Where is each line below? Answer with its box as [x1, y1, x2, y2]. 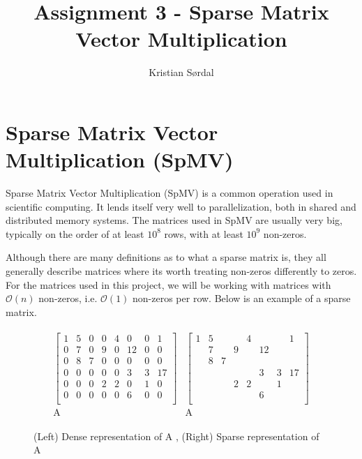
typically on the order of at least [6, 226, 144, 241]
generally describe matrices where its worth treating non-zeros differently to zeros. [6, 264, 357, 278]
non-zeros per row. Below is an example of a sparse [133, 291, 351, 306]
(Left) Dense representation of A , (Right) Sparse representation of [33, 428, 319, 443]
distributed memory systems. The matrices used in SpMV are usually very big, [6, 213, 342, 227]
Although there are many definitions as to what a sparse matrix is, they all [6, 250, 326, 264]
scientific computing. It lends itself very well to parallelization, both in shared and [6, 199, 356, 213]
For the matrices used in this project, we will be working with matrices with [6, 277, 331, 292]
